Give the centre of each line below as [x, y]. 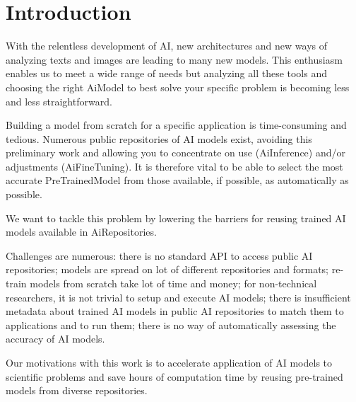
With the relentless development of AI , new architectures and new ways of [166, 46]
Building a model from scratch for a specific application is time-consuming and [176, 125]
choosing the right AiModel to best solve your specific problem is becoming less [178, 87]
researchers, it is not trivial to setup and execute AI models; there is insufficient [178, 297]
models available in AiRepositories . [81, 232]
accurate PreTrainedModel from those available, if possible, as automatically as [177, 180]
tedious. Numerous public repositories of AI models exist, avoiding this [159, 138]
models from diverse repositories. [77, 390]
